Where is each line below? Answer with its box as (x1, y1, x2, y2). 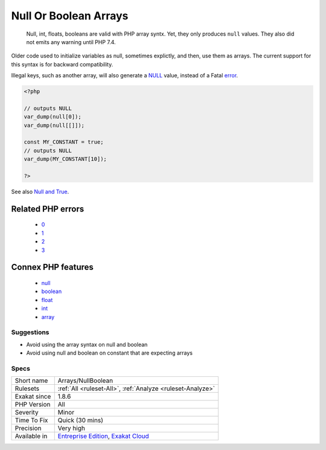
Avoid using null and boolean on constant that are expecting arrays (26, 349, 193, 356)
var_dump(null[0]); (24, 114, 81, 120)
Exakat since (14, 393, 51, 401)
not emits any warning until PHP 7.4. (26, 38, 116, 45)
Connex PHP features (11, 262, 94, 272)
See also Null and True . (11, 188, 69, 195)
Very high (57, 424, 86, 432)
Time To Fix (14, 416, 48, 425)
